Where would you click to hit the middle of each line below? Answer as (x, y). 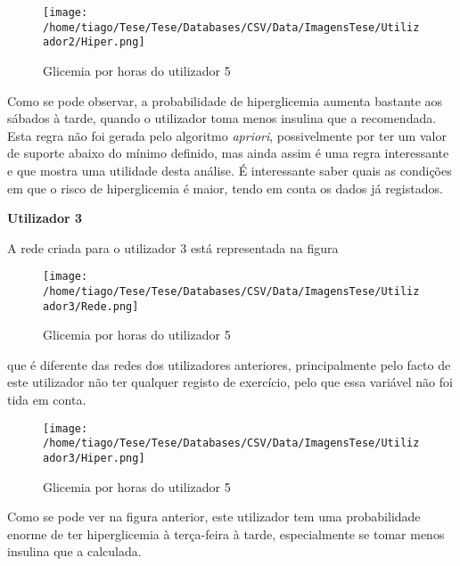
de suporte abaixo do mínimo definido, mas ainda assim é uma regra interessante (228, 153)
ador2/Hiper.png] (94, 42)
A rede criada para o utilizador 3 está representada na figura (173, 247)
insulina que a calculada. (74, 551)
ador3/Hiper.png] (94, 458)
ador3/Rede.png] (91, 306)
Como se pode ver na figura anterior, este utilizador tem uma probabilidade (214, 517)
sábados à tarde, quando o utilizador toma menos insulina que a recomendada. (222, 118)
